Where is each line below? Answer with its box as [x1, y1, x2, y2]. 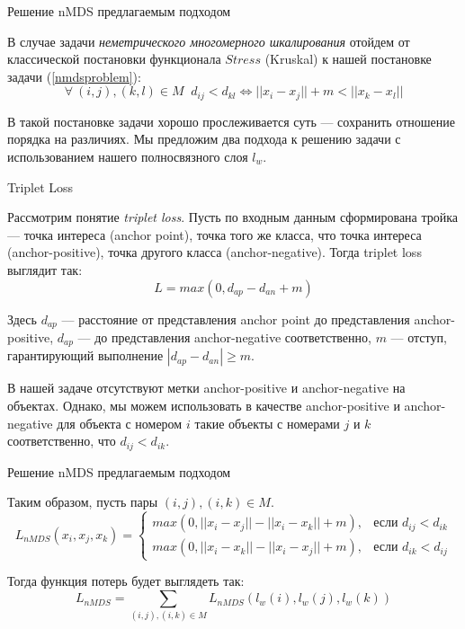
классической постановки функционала [7, 49, 221, 68]
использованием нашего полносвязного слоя [7, 147, 248, 166]
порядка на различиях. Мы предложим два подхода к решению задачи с [7, 129, 401, 148]
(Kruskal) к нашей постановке [264, 49, 432, 68]
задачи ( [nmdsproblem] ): [7, 66, 141, 85]
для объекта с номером [57, 413, 183, 432]
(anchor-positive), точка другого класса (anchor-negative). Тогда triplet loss [7, 243, 422, 261]
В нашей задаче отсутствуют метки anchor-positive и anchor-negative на [7, 378, 406, 397]
